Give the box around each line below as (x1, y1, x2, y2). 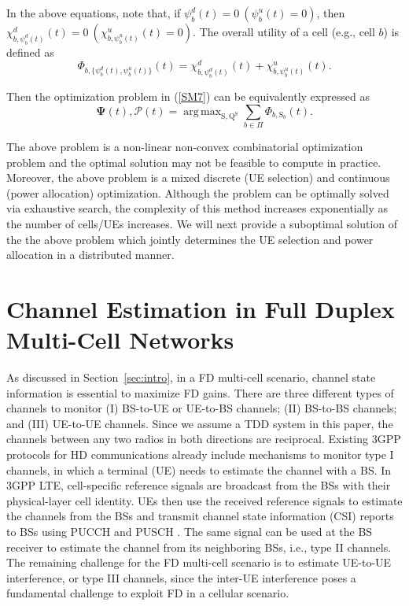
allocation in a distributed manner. (6, 246, 175, 263)
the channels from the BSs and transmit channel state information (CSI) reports (6, 508, 394, 524)
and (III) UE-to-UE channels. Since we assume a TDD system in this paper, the (6, 415, 393, 431)
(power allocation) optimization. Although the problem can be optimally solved (6, 184, 389, 201)
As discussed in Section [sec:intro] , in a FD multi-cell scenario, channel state (6, 369, 376, 385)
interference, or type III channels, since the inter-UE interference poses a (6, 569, 356, 586)
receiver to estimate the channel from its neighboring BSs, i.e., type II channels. (6, 538, 392, 555)
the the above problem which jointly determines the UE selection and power (6, 231, 374, 247)
